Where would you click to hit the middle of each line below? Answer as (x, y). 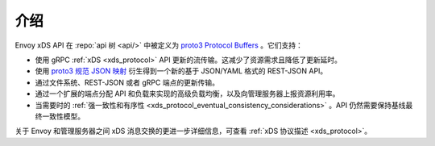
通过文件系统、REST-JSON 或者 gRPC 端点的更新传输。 (127, 82)
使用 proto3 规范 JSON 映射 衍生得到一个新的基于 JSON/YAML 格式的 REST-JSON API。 (181, 71)
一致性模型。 (63, 116)
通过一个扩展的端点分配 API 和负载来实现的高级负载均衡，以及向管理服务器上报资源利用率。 (187, 94)
